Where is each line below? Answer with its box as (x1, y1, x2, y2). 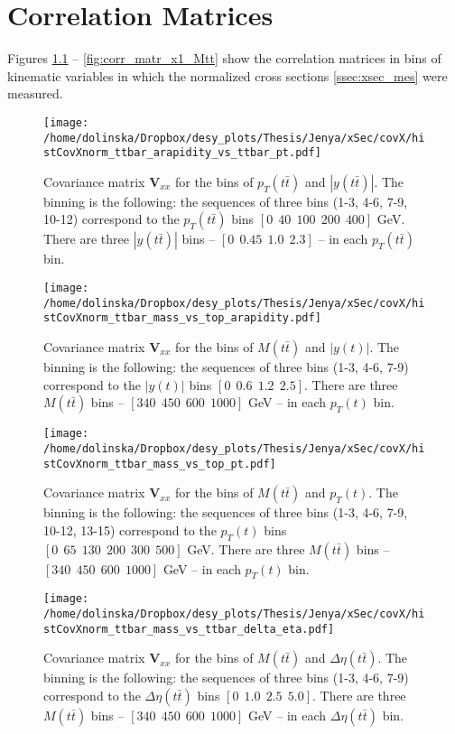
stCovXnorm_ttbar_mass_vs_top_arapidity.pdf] (43, 311, 321, 325)
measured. (7, 84, 63, 103)
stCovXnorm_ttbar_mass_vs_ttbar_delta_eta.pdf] (43, 622, 335, 636)
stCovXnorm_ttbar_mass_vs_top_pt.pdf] (43, 457, 276, 470)
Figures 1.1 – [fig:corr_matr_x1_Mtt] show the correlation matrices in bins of (7, 49, 441, 68)
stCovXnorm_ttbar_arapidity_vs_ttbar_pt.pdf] (43, 146, 321, 160)
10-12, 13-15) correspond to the (43, 520, 217, 539)
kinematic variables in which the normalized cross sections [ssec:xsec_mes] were (7, 66, 448, 85)
